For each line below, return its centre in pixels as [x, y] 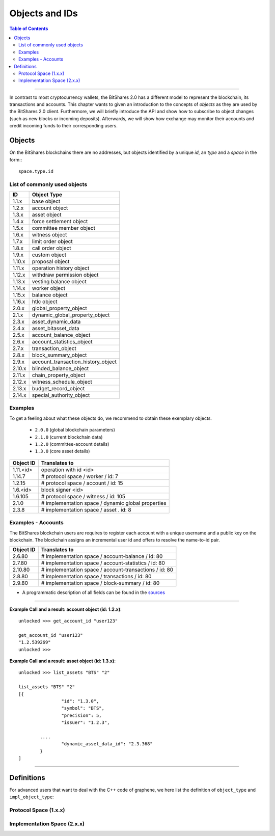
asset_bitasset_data [56, 329]
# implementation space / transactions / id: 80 [96, 577]
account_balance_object [61, 335]
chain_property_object [59, 375]
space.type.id [36, 171]
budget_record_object [58, 389]
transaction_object [54, 348]
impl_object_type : [32, 797]
